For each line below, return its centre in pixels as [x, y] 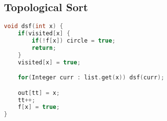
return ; [44, 48]
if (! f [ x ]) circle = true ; [74, 40]
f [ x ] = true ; [39, 107]
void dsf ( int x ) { [34, 26]
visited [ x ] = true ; [49, 62]
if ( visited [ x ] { [44, 34]
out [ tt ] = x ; [39, 93]
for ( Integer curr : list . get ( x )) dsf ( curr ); [91, 78]
